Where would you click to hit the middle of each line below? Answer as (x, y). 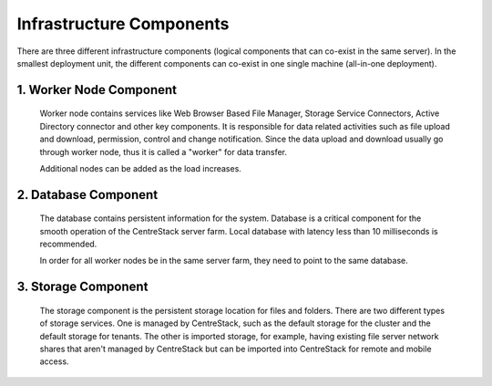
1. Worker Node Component (97, 90)
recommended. (68, 244)
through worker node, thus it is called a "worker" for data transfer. (163, 151)
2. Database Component (87, 195)
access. (54, 361)
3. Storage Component (82, 287)
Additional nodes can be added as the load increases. (140, 168)
